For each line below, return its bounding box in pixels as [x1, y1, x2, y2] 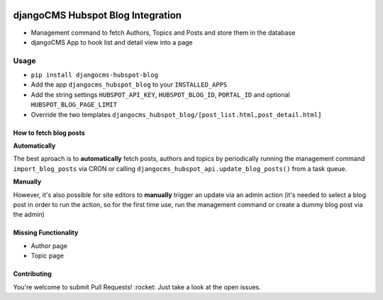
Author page [30, 241, 67, 250]
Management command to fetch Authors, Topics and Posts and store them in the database [30, 28, 296, 37]
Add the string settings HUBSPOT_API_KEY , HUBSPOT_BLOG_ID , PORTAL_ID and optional [30, 90, 290, 99]
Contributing [13, 270, 52, 278]
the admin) [13, 210, 45, 219]
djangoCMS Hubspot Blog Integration [13, 9, 182, 21]
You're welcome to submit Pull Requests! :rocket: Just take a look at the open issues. [13, 282, 262, 291]
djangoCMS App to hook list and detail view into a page [30, 38, 193, 46]
